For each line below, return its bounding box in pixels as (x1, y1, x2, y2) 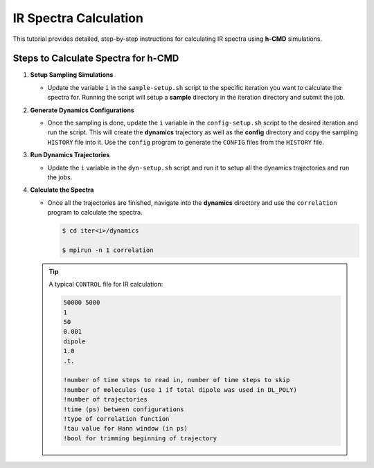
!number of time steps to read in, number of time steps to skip (63, 376, 290, 384)
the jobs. (47, 173, 73, 181)
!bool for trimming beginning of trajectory (63, 434, 217, 442)
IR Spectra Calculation (12, 10, 143, 26)
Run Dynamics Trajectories (30, 151, 110, 159)
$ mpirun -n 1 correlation (62, 246, 154, 254)
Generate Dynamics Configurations (30, 106, 134, 114)
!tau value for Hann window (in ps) (63, 424, 188, 433)
